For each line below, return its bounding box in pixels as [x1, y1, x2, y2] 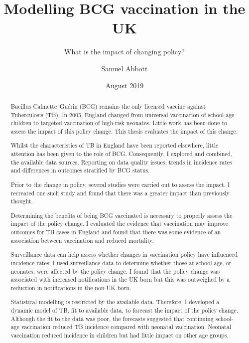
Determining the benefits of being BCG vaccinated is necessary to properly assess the [10, 211, 233, 219]
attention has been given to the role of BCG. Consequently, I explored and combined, [10, 150, 233, 158]
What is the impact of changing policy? [64, 46, 185, 57]
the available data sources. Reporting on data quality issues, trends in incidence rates [10, 158, 232, 166]
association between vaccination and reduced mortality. [10, 236, 154, 244]
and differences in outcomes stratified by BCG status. [10, 166, 150, 174]
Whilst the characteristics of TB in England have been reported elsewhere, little [10, 141, 219, 150]
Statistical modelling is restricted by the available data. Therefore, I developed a [10, 298, 220, 306]
